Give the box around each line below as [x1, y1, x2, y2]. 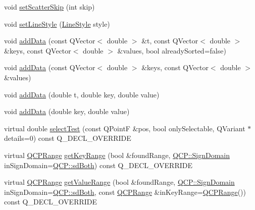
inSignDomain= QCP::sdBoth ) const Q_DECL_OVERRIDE [4, 160, 192, 170]
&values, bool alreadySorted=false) [117, 45, 226, 56]
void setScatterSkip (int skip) [4, 2, 95, 12]
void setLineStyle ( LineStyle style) [4, 18, 110, 29]
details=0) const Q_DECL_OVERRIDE [4, 133, 131, 143]
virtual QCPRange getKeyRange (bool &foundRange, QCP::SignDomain [4, 149, 230, 160]
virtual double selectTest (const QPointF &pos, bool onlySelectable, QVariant [4, 123, 245, 133]
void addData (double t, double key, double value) [4, 89, 160, 99]
